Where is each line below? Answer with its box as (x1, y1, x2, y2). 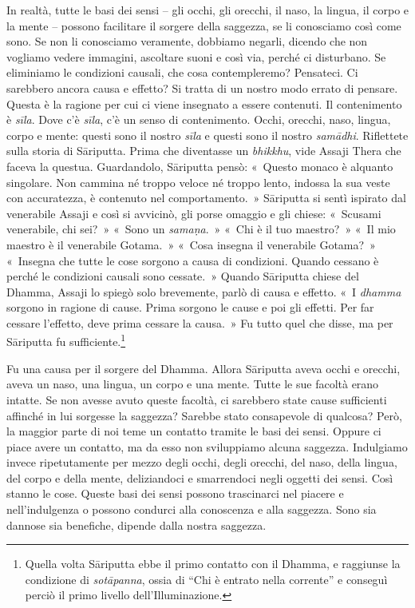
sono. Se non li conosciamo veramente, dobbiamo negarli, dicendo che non (6, 33, 368, 50)
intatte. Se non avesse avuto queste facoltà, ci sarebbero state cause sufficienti (6, 391, 387, 407)
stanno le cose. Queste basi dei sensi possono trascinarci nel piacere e (6, 485, 344, 502)
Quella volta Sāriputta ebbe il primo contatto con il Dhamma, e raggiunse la (25, 555, 401, 572)
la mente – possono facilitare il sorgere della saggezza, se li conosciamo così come (6, 17, 401, 34)
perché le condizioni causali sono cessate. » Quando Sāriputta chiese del (6, 268, 359, 284)
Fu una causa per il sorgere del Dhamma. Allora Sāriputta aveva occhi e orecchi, (6, 360, 401, 376)
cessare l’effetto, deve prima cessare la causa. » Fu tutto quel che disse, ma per (6, 314, 393, 331)
